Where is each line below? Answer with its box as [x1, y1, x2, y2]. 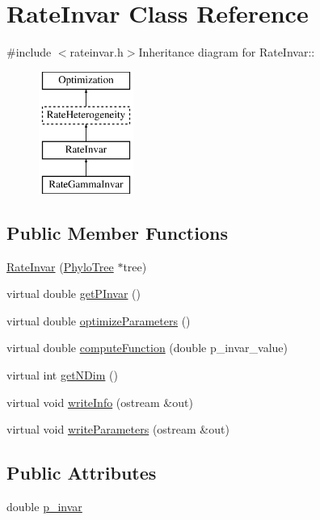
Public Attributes [6, 460, 157, 485]
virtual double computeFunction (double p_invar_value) [6, 339, 288, 356]
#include [6, 44, 52, 61]
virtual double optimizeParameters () [6, 312, 191, 329]
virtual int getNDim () [6, 367, 118, 384]
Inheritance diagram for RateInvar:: [138, 44, 315, 61]
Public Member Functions [6, 220, 228, 245]
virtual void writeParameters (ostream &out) [6, 421, 229, 438]
